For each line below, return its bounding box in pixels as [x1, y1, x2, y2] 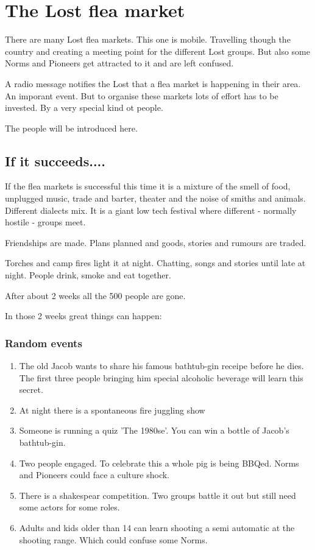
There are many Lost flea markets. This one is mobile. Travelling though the [5, 33, 291, 46]
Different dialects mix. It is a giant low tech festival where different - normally [5, 203, 297, 216]
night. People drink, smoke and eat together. [5, 269, 171, 281]
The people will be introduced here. [5, 121, 138, 134]
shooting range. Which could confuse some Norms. [19, 533, 208, 546]
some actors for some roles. [19, 501, 120, 513]
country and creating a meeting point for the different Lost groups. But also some [5, 44, 310, 57]
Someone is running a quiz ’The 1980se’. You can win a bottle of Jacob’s [19, 424, 289, 437]
